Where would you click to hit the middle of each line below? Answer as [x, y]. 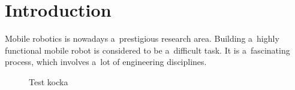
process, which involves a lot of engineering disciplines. [106, 62]
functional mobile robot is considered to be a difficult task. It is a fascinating [147, 50]
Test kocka [49, 81]
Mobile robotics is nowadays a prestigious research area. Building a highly [142, 38]
